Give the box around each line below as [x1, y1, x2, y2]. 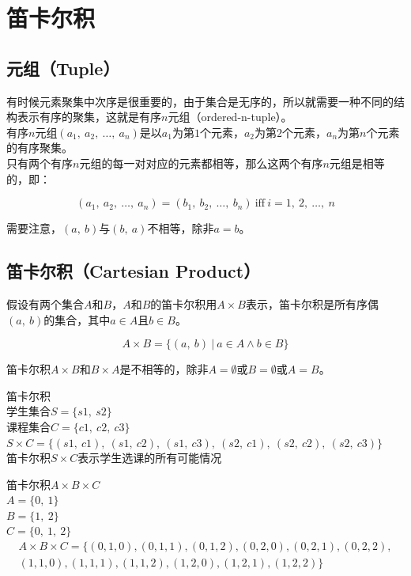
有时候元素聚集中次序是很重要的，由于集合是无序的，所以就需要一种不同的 [6, 93, 394, 109]
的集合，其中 [43, 311, 111, 328]
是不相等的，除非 [119, 361, 209, 377]
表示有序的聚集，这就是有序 [17, 108, 161, 125]
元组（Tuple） [6, 55, 120, 80]
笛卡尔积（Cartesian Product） [6, 259, 261, 283]
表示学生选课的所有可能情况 [77, 449, 222, 466]
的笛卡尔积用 [150, 295, 217, 312]
